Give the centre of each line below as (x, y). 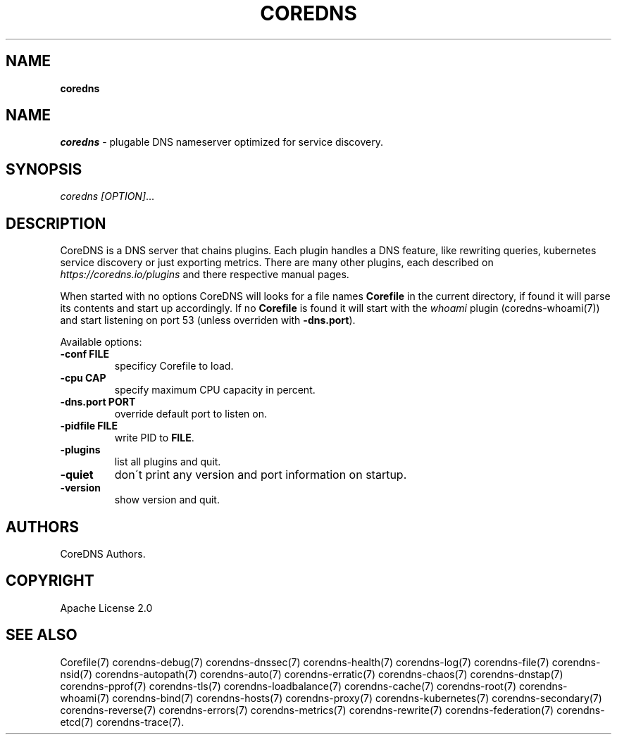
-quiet (77, 475)
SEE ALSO (42, 635)
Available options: (101, 342)
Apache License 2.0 (106, 608)
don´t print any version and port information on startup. (261, 475)
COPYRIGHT (50, 581)
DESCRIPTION (56, 223)
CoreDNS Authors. (103, 553)
